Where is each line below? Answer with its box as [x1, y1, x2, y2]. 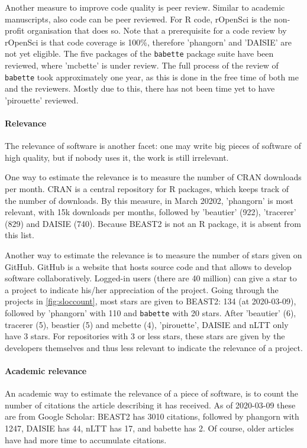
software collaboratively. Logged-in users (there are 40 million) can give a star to [5, 272, 297, 284]
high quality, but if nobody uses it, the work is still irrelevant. [5, 151, 229, 163]
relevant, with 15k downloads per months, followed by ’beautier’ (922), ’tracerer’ [5, 206, 296, 218]
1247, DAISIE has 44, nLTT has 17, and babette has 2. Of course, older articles [5, 422, 294, 434]
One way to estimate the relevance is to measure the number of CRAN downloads [5, 171, 302, 183]
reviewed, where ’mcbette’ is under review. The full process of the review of [5, 59, 279, 72]
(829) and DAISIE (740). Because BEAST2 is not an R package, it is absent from [5, 217, 301, 229]
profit [5, 24, 25, 37]
